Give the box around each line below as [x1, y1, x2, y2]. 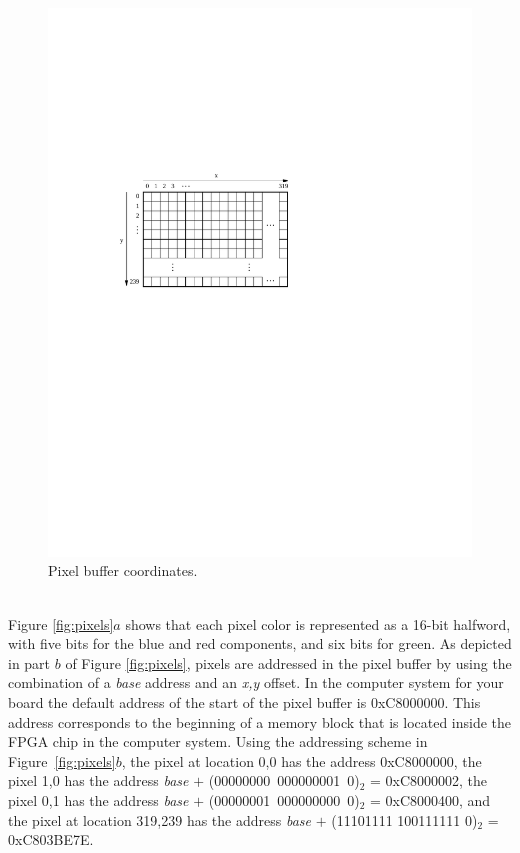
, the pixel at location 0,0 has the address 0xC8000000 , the [121, 750, 482, 771]
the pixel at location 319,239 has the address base [8, 809, 311, 830]
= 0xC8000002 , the [369, 770, 488, 791]
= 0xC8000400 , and [369, 790, 491, 811]
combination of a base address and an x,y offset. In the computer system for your [8, 672, 504, 693]
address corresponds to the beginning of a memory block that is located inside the [8, 711, 512, 732]
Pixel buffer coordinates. [48, 560, 198, 581]
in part [8, 652, 51, 673]
